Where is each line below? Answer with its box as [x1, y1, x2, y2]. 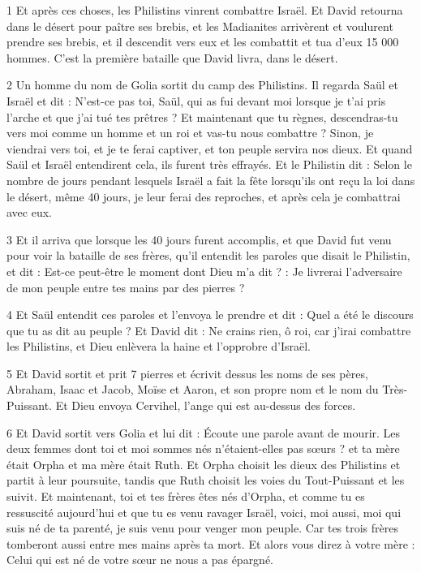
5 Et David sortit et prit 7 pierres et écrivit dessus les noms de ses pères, [6, 364, 368, 381]
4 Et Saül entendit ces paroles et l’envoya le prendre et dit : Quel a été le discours [6, 306, 414, 323]
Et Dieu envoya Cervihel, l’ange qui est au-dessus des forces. [55, 397, 356, 414]
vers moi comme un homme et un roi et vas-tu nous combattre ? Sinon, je [6, 124, 374, 141]
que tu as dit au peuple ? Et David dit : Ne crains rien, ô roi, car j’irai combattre [6, 321, 411, 338]
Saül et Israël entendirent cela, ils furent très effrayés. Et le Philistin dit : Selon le [6, 156, 412, 173]
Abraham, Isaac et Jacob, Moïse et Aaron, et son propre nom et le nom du [6, 381, 379, 398]
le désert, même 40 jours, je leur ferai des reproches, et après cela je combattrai [6, 187, 401, 205]
